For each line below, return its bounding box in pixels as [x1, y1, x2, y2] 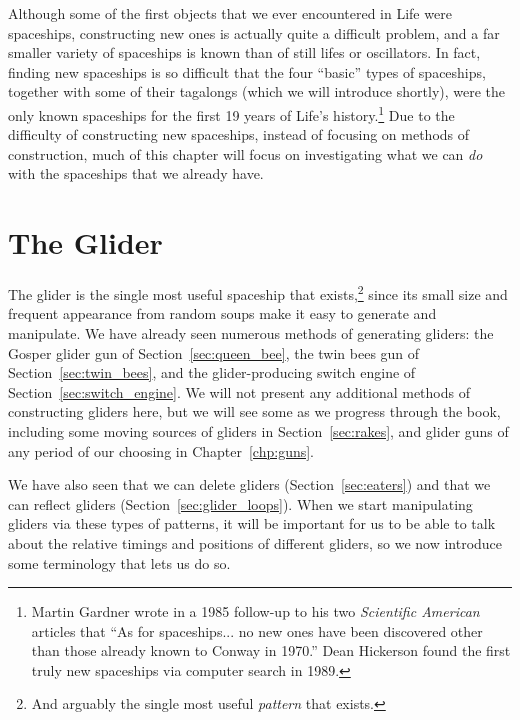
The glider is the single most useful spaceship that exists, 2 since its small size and [8, 281, 508, 304]
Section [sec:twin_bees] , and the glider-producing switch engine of [8, 362, 416, 383]
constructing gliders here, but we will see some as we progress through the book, [8, 401, 501, 422]
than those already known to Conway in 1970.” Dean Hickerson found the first [31, 640, 511, 661]
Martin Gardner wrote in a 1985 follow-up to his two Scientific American [31, 601, 480, 622]
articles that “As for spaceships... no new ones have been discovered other [31, 620, 483, 641]
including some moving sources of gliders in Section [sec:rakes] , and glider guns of [8, 420, 509, 441]
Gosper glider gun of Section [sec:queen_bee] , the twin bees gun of [8, 342, 420, 363]
